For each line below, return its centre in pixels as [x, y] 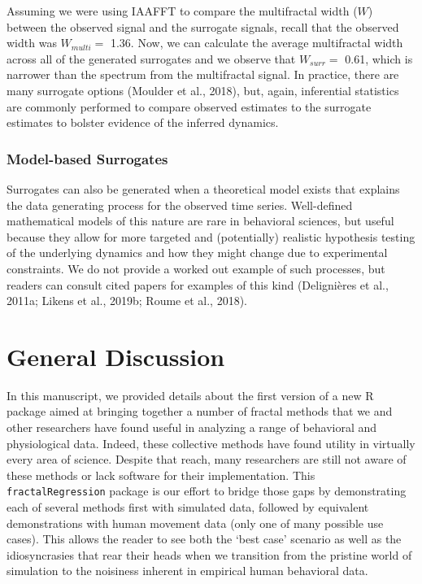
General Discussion [116, 356]
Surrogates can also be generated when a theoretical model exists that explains [203, 188]
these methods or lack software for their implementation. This [161, 475]
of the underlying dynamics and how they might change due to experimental [197, 253]
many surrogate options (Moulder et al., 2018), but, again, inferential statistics [203, 90]
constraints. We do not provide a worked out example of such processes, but [196, 268]
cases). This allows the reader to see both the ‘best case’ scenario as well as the [204, 539]
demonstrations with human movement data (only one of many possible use [195, 523]
